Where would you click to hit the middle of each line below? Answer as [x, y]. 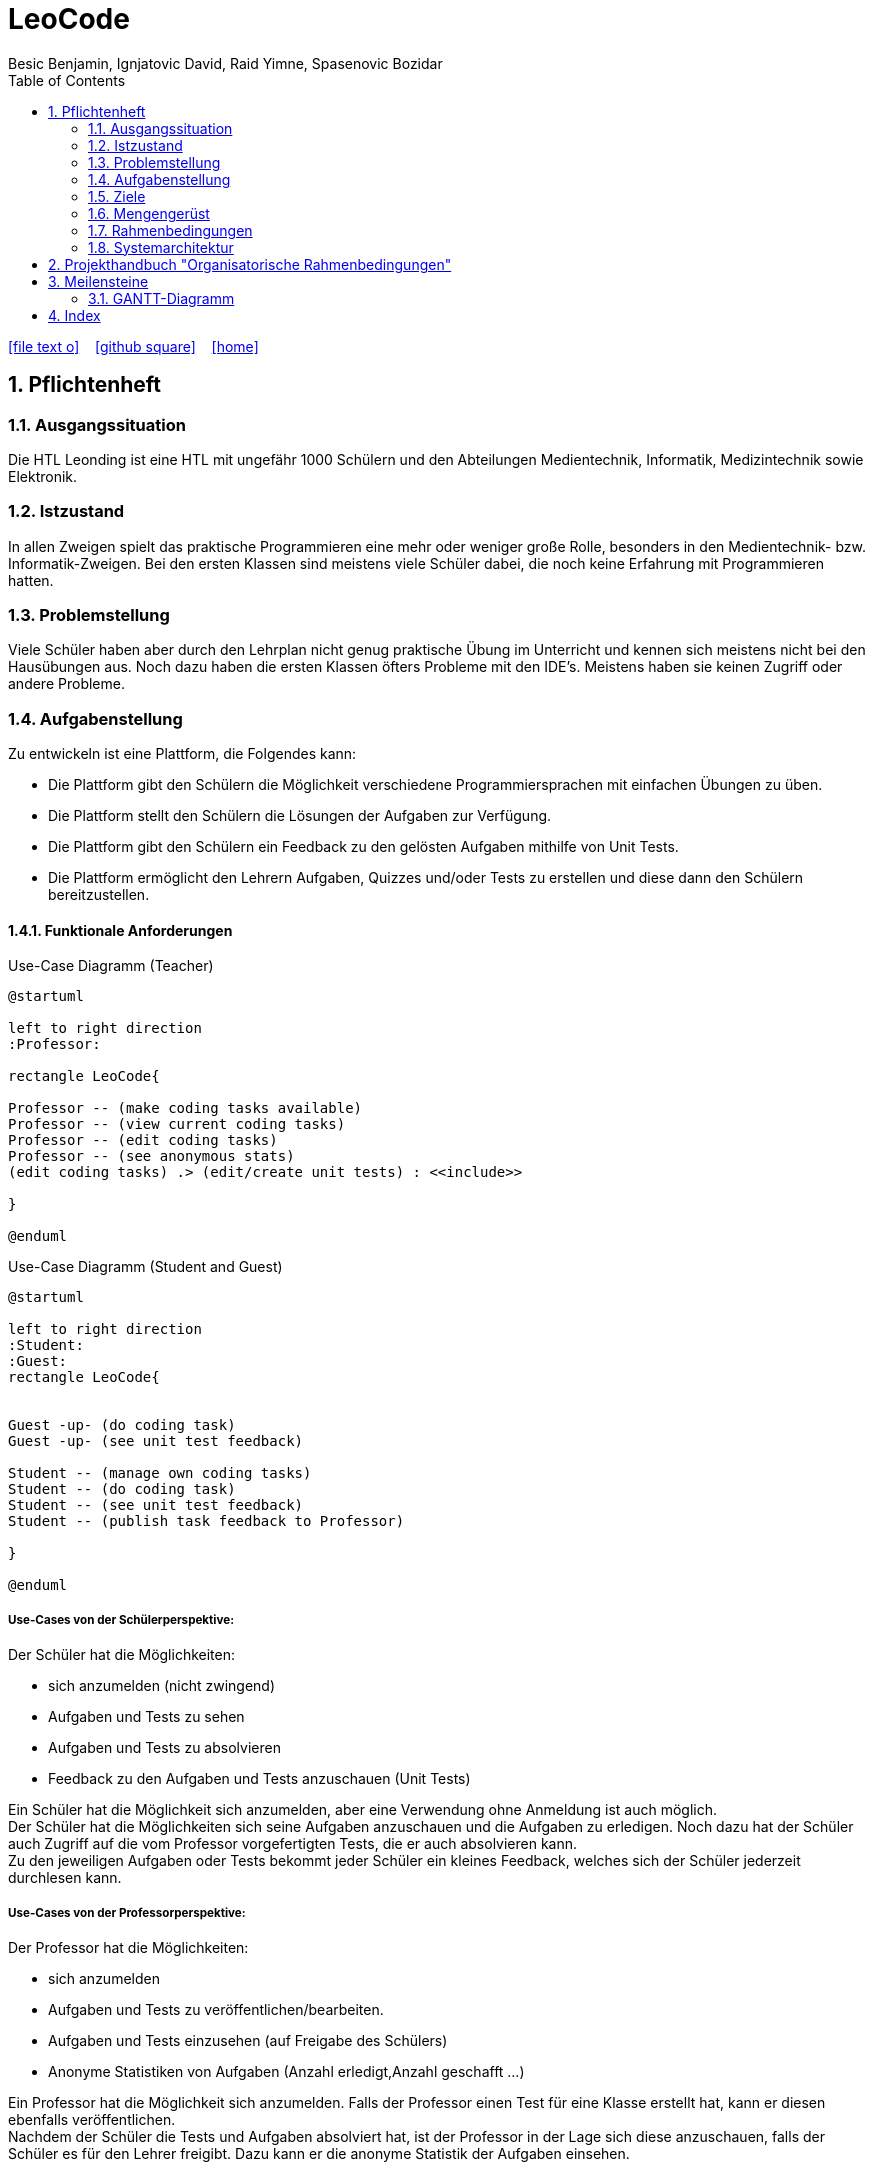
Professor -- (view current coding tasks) [177, 1124]
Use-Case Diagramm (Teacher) [111, 966]
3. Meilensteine [98, 281]
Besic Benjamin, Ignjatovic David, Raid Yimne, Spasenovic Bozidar [225, 63]
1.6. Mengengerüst [149, 213]
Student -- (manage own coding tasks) [160, 1473]
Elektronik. [43, 476]
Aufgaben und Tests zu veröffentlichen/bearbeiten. [216, 2009]
